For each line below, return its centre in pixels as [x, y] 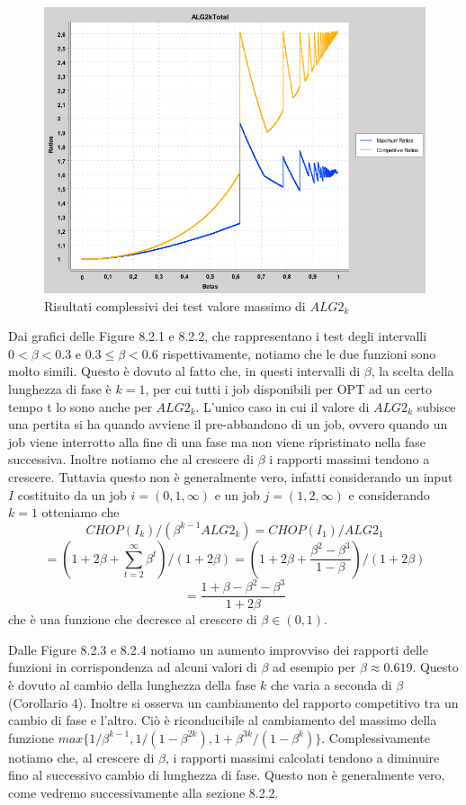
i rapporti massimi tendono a [349, 459]
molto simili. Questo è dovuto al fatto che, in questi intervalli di [184, 371]
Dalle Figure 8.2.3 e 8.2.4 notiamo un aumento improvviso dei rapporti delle [218, 649]
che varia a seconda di [332, 685]
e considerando [389, 494]
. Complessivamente [376, 737]
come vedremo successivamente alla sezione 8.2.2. [143, 793]
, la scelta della [412, 371]
